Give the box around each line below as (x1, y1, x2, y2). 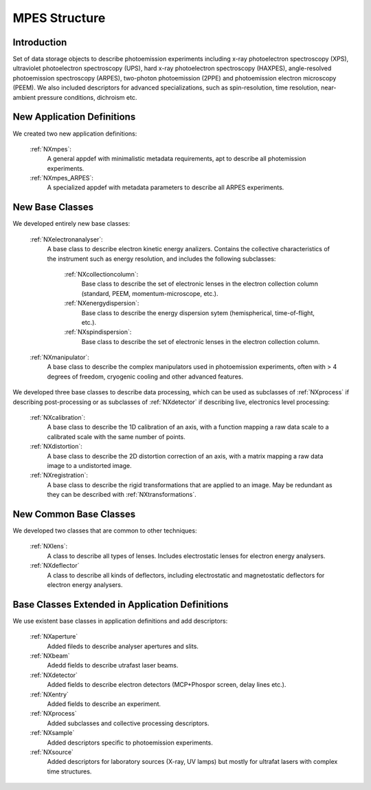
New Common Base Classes (12, 508, 136, 520)
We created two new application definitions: (12, 129, 137, 138)
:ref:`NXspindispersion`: (64, 328, 132, 337)
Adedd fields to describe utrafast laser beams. (47, 661, 179, 670)
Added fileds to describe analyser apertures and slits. (47, 642, 199, 650)
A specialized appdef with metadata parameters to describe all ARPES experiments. (47, 183, 284, 192)
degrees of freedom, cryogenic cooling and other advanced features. (47, 372, 244, 381)
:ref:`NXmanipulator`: (30, 353, 89, 361)
